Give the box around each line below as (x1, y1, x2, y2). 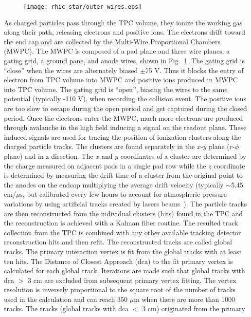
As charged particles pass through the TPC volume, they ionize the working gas (4, 17, 243, 27)
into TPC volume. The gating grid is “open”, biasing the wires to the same (4, 84, 228, 94)
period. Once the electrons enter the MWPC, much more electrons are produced (4, 112, 243, 123)
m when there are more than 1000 (134, 294, 235, 304)
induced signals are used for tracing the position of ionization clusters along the (4, 131, 241, 142)
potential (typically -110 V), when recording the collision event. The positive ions (4, 93, 247, 104)
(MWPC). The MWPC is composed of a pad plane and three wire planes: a (4, 46, 230, 56)
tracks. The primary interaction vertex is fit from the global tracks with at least (4, 246, 242, 256)
